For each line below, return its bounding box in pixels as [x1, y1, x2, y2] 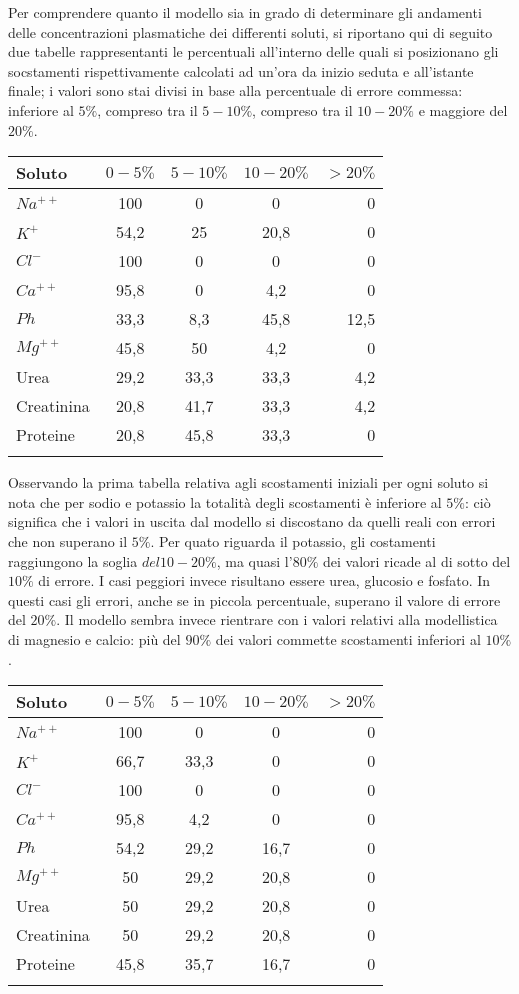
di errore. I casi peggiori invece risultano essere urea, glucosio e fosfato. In [38, 570, 491, 591]
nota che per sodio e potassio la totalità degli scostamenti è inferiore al [8, 491, 442, 512]
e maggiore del [418, 99, 508, 120]
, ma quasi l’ [216, 550, 293, 571]
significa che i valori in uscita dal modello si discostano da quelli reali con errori [8, 511, 496, 532]
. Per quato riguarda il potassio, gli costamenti [150, 530, 436, 551]
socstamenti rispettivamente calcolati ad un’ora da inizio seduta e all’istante [8, 60, 474, 81]
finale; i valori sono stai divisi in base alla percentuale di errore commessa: [8, 80, 463, 101]
